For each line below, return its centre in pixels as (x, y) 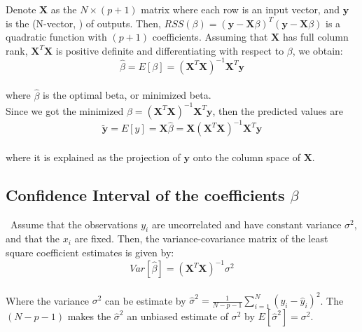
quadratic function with (56, 37)
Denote (21, 9)
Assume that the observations (74, 224)
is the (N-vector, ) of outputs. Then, (83, 23)
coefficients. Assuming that (210, 37)
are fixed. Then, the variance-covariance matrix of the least (201, 238)
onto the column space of (247, 157)
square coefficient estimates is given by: (90, 253)
